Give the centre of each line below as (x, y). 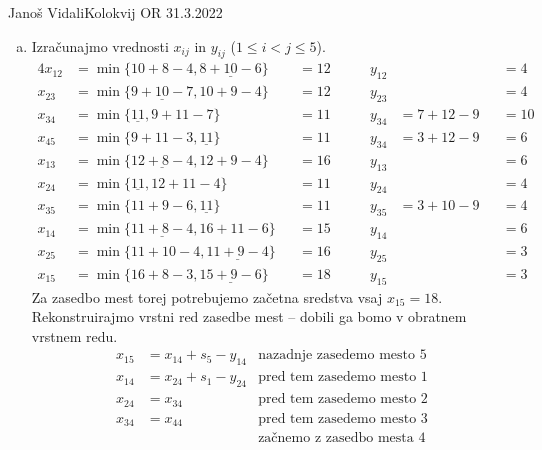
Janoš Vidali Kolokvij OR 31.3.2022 (115, 12)
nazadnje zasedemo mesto (336, 355)
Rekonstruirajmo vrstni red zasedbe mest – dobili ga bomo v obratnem (249, 316)
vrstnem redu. (74, 335)
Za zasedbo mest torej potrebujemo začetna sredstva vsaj (207, 296)
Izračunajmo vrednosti (100, 45)
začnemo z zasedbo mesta (336, 438)
